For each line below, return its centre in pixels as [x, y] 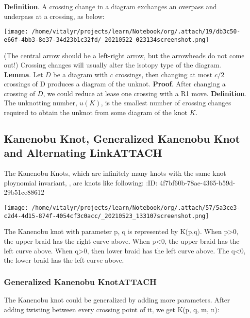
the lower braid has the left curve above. [64, 260]
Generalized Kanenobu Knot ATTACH [80, 281]
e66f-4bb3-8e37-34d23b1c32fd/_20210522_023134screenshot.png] [107, 40]
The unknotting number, [41, 103]
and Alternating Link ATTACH [83, 153]
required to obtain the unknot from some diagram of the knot [96, 112]
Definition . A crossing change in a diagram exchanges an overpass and [110, 6]
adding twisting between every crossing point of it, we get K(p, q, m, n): [112, 309]
